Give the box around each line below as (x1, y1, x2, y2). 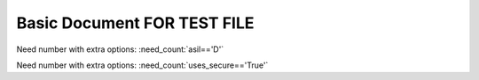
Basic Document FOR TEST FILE (16, 13, 255, 33)
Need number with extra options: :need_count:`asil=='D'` (16, 44, 224, 55)
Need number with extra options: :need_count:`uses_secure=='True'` (16, 60, 269, 70)
